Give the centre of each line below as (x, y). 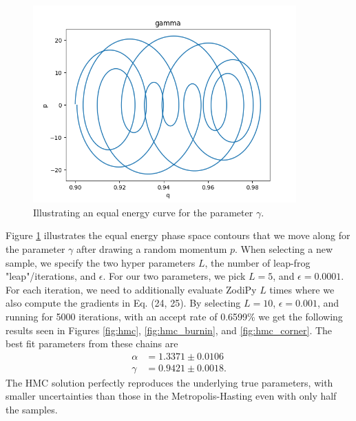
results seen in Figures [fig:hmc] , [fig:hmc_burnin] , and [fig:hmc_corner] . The (169, 330)
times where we (302, 289)
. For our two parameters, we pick (174, 276)
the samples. (32, 409)
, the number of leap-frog (258, 262)
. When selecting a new (284, 248)
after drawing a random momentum (152, 248)
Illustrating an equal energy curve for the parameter (143, 212)
